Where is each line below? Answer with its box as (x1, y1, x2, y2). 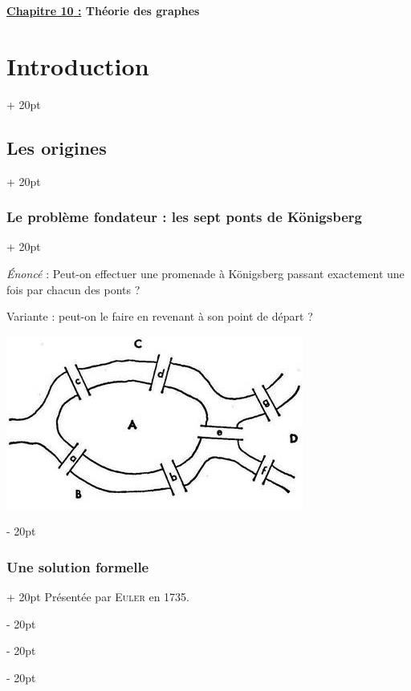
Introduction (6, 49, 149, 82)
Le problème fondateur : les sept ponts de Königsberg (6, 207, 362, 227)
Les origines (6, 135, 107, 160)
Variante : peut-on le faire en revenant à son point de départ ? (6, 308, 313, 325)
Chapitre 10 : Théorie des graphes (6, 2, 200, 18)
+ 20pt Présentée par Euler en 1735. (6, 588, 189, 605)
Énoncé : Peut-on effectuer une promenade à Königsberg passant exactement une (6, 265, 405, 281)
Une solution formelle (6, 556, 149, 576)
